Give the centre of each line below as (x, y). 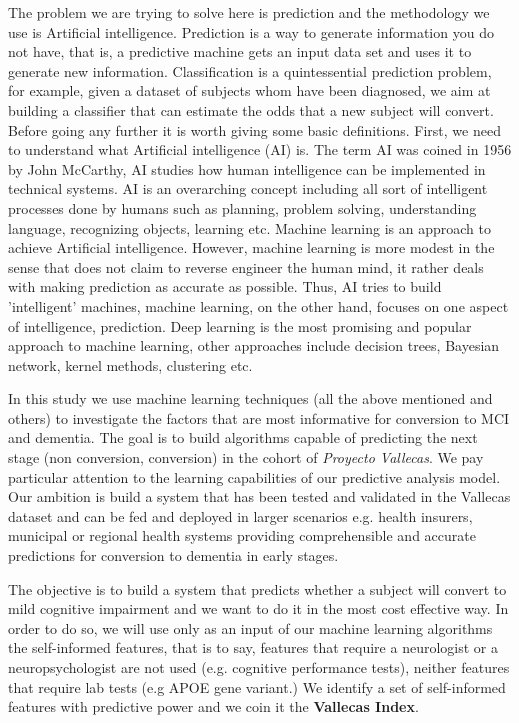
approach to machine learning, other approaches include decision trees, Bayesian (254, 345)
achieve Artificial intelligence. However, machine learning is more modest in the (251, 247)
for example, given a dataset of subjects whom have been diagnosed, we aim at (249, 90)
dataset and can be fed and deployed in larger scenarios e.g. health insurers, (240, 515)
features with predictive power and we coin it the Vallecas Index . (213, 706)
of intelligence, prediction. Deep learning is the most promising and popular (240, 325)
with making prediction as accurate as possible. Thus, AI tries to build (225, 286)
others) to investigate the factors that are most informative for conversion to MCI (259, 417)
